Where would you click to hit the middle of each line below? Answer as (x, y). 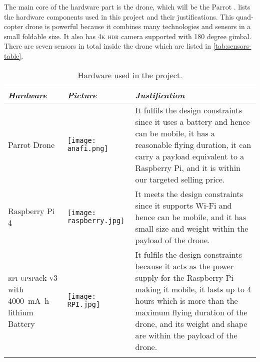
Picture (82, 95)
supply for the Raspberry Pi (184, 277)
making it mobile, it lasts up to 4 (193, 289)
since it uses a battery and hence (192, 121)
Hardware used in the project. (130, 75)
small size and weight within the (192, 228)
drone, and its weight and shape (191, 323)
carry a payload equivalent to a (190, 156)
